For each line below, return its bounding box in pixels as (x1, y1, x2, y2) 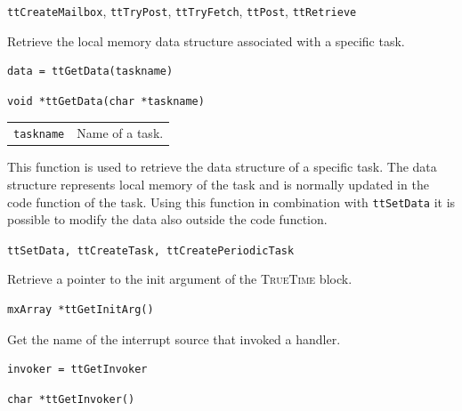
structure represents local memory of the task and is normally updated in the (7, 174, 429, 193)
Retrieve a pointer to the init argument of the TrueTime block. (7, 270, 353, 288)
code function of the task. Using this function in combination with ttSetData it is (7, 192, 456, 211)
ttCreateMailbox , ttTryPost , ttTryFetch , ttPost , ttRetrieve (7, 2, 357, 20)
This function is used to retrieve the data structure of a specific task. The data (7, 157, 437, 176)
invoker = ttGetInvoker (7, 363, 148, 376)
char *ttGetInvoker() (7, 392, 135, 406)
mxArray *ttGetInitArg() (7, 303, 154, 317)
